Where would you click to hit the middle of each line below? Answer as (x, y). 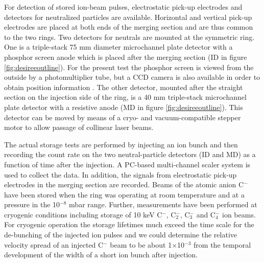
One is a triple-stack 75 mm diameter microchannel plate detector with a (118, 47)
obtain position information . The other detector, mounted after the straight (124, 87)
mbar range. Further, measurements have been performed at (163, 204)
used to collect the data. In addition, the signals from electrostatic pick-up (121, 174)
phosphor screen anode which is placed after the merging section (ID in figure (126, 57)
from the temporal (222, 244)
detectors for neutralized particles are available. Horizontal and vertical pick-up (128, 17)
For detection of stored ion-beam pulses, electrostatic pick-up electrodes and (123, 7)
